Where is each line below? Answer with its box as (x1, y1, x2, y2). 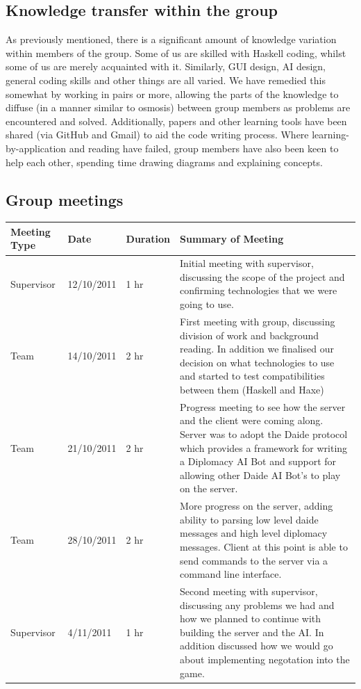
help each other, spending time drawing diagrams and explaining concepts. (6, 154, 323, 169)
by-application (6, 140, 67, 155)
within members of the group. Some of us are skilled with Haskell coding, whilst (6, 45, 346, 60)
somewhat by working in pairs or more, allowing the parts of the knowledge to (6, 86, 339, 101)
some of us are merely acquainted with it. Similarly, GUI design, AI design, (6, 59, 326, 74)
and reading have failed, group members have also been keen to (69, 140, 339, 155)
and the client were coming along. (180, 413, 324, 428)
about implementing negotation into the (180, 651, 350, 666)
